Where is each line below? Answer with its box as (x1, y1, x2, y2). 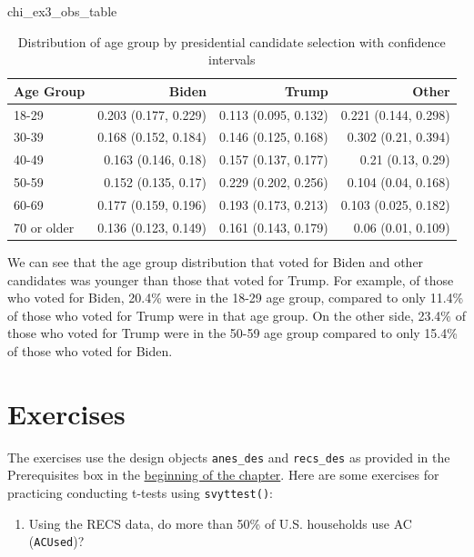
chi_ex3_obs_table (7, 2, 117, 20)
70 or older (14, 217, 75, 236)
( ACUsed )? (28, 532, 85, 551)
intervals (208, 50, 256, 69)
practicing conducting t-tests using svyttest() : (7, 482, 273, 502)
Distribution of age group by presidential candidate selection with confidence (17, 32, 446, 51)
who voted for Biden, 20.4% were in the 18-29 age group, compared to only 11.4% (7, 288, 464, 307)
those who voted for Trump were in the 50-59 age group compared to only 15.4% (7, 323, 458, 343)
